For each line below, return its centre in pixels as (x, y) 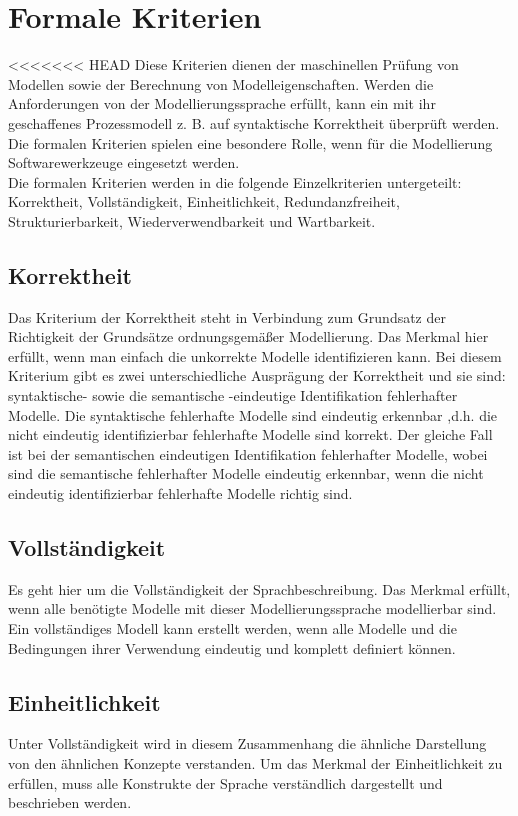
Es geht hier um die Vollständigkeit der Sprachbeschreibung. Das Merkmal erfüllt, (259, 588)
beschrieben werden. (70, 802)
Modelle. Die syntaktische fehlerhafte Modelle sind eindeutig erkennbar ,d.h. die (253, 414)
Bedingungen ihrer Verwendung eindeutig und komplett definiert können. (232, 647)
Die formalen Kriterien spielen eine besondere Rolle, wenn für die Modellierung (250, 142)
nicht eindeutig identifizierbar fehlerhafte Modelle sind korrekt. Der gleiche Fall (250, 434)
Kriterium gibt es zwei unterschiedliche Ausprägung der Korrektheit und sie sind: (257, 375)
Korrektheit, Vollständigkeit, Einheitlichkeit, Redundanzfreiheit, (204, 201)
